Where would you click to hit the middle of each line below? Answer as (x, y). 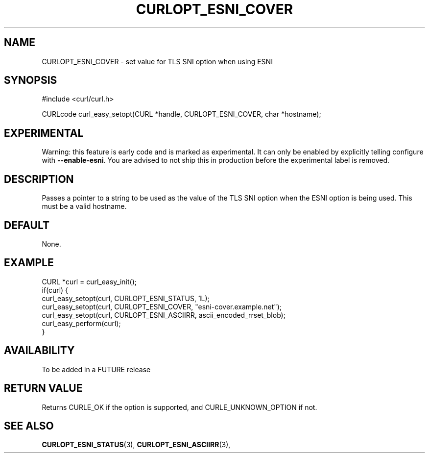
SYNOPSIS (31, 80)
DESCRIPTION (39, 179)
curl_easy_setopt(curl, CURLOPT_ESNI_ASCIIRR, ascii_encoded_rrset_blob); (164, 315)
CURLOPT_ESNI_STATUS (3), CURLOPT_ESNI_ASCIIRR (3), (136, 445)
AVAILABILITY (39, 351)
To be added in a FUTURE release (96, 369)
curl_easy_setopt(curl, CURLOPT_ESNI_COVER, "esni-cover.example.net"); (162, 306)
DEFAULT (27, 225)
